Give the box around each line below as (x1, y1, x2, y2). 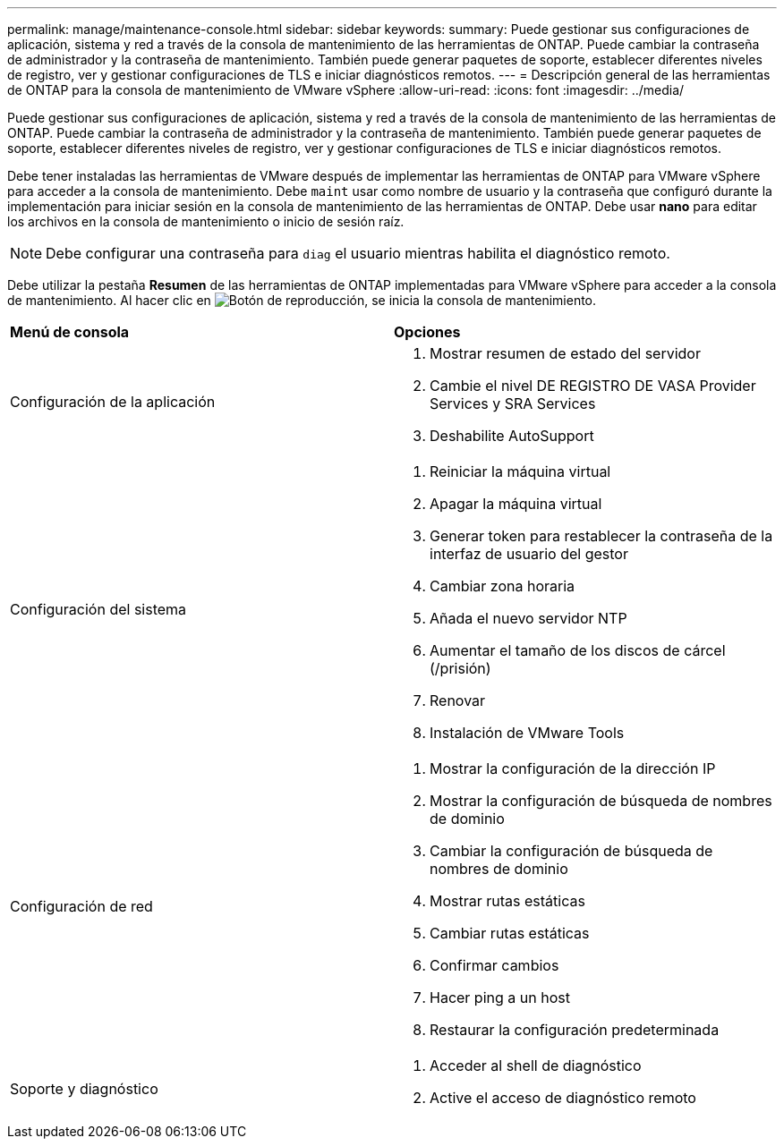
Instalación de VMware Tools (430, 724, 625, 742)
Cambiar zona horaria (430, 577, 575, 595)
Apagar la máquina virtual (430, 495, 602, 513)
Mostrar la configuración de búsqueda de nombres (430, 792, 772, 810)
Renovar (430, 692, 486, 709)
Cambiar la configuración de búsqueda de (430, 842, 713, 860)
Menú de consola (10, 323, 130, 341)
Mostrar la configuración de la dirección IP (430, 760, 716, 777)
